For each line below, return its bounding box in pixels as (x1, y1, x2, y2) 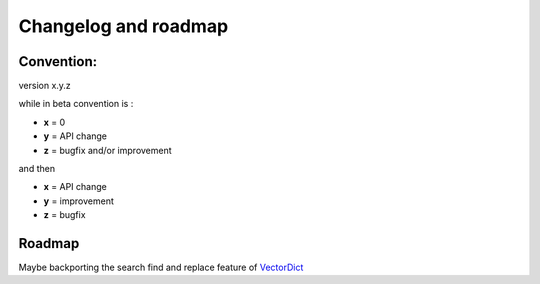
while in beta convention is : (18, 98, 134, 110)
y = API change (43, 130, 108, 142)
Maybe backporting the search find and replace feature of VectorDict (18, 261, 304, 274)
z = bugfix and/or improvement (43, 144, 172, 156)
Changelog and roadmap (18, 15, 229, 37)
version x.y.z (18, 80, 72, 92)
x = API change (43, 181, 107, 193)
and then (18, 163, 55, 175)
